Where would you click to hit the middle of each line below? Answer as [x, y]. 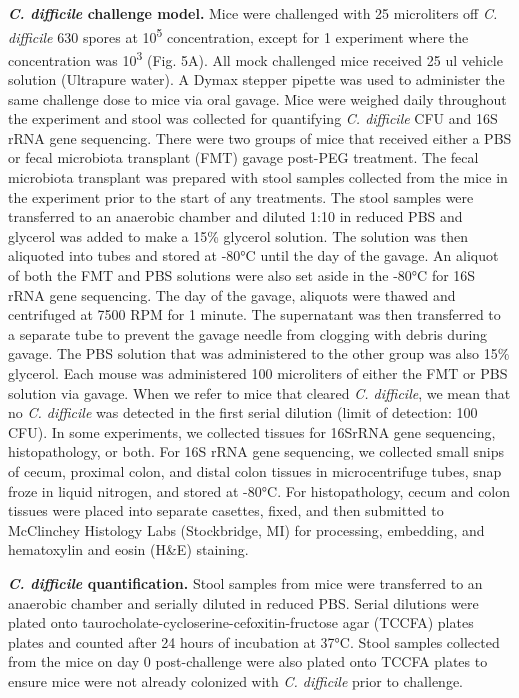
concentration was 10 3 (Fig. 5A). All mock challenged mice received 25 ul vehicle [255, 58]
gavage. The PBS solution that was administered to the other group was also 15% [259, 353]
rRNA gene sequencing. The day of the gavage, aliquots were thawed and [232, 294]
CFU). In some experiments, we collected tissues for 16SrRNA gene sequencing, [252, 431]
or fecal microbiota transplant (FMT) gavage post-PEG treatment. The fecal [243, 157]
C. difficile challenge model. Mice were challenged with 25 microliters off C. [253, 13]
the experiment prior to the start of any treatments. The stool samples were [241, 196]
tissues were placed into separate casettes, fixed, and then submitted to [226, 510]
